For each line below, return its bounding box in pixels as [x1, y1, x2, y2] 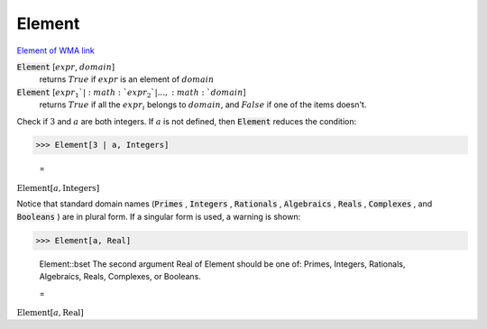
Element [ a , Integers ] [16, 183, 100, 193]
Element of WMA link [16, 45, 95, 56]
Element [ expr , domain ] [16, 61, 115, 72]
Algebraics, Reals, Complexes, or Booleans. [39, 271, 202, 282]
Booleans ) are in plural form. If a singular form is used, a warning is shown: [16, 211, 301, 222]
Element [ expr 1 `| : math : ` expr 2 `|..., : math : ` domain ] [16, 87, 247, 99]
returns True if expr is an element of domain [39, 74, 215, 85]
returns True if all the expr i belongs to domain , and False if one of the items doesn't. [39, 99, 367, 112]
